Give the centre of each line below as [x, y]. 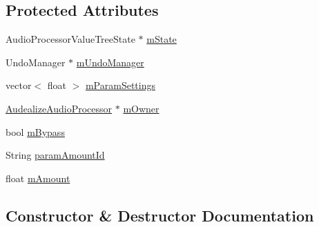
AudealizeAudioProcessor [59, 108]
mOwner [141, 108]
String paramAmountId [55, 155]
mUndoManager [110, 62]
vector [19, 85]
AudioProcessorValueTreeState [70, 39]
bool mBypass [35, 131]
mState [162, 39]
